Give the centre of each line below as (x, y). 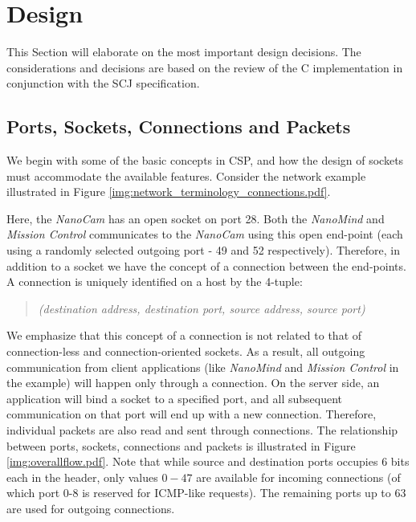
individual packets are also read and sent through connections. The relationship (202, 430)
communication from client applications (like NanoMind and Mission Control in (203, 367)
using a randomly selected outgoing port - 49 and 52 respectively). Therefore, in (204, 250)
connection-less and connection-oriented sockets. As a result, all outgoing (186, 351)
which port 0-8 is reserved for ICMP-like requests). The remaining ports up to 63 (206, 493)
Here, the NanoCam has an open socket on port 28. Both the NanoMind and (196, 218)
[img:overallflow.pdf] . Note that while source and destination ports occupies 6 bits (208, 461)
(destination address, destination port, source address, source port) (202, 308)
